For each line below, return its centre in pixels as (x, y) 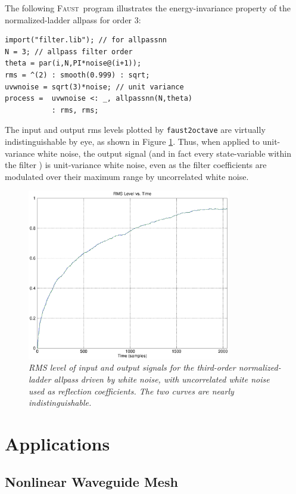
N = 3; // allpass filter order (69, 52)
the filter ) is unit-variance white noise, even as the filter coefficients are (136, 165)
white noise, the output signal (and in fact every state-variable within (164, 153)
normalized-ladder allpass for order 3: (73, 19)
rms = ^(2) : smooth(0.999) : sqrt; (77, 75)
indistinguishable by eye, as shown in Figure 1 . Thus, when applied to (133, 141)
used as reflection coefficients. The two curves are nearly (131, 391)
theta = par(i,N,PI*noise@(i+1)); (73, 63)
